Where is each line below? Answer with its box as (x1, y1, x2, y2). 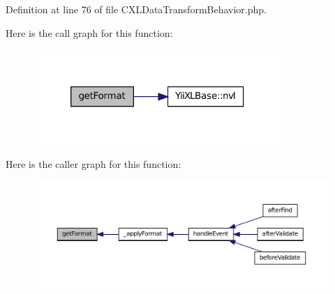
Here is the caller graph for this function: (6, 156, 181, 171)
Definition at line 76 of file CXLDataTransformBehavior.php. (6, 2, 267, 16)
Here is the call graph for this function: (6, 25, 173, 40)
